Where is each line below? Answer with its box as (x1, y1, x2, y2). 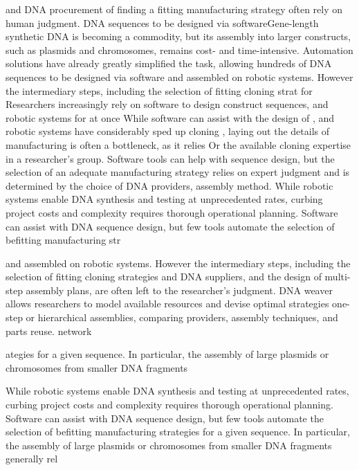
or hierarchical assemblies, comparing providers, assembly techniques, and (26, 310, 338, 325)
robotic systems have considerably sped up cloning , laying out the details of (6, 124, 329, 138)
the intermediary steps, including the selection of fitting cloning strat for (6, 83, 313, 98)
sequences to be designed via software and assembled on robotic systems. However (6, 69, 353, 84)
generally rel (6, 451, 58, 466)
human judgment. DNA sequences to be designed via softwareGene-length (6, 15, 319, 30)
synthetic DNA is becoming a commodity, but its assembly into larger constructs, (6, 29, 351, 44)
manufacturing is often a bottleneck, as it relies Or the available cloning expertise (6, 137, 351, 152)
